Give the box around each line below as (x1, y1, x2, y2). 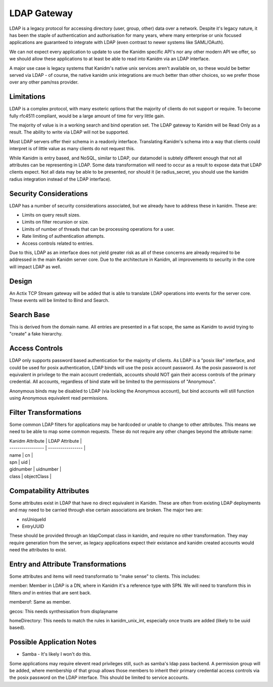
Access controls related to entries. (22, 240, 94, 246)
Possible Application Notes (9, 638, 97, 647)
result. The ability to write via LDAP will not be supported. (9, 129, 129, 135)
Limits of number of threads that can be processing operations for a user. (22, 226, 175, 232)
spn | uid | (9, 459, 30, 465)
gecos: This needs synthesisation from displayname (9, 608, 118, 614)
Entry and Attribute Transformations (9, 560, 126, 569)
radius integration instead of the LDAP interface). (9, 176, 111, 182)
